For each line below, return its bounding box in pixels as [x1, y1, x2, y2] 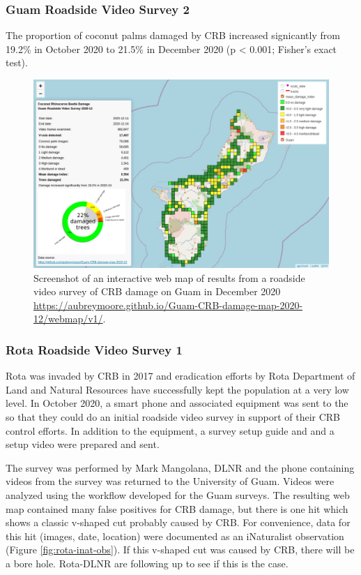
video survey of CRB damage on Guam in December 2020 [33, 284, 281, 299]
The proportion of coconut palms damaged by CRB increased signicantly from [6, 28, 340, 43]
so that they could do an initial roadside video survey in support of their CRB [6, 409, 341, 424]
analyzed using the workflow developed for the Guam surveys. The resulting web [6, 487, 350, 502]
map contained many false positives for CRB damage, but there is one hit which [6, 501, 348, 516]
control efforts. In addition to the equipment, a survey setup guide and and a [6, 423, 335, 438]
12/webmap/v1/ [33, 311, 103, 326]
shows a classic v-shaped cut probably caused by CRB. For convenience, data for [6, 515, 351, 530]
